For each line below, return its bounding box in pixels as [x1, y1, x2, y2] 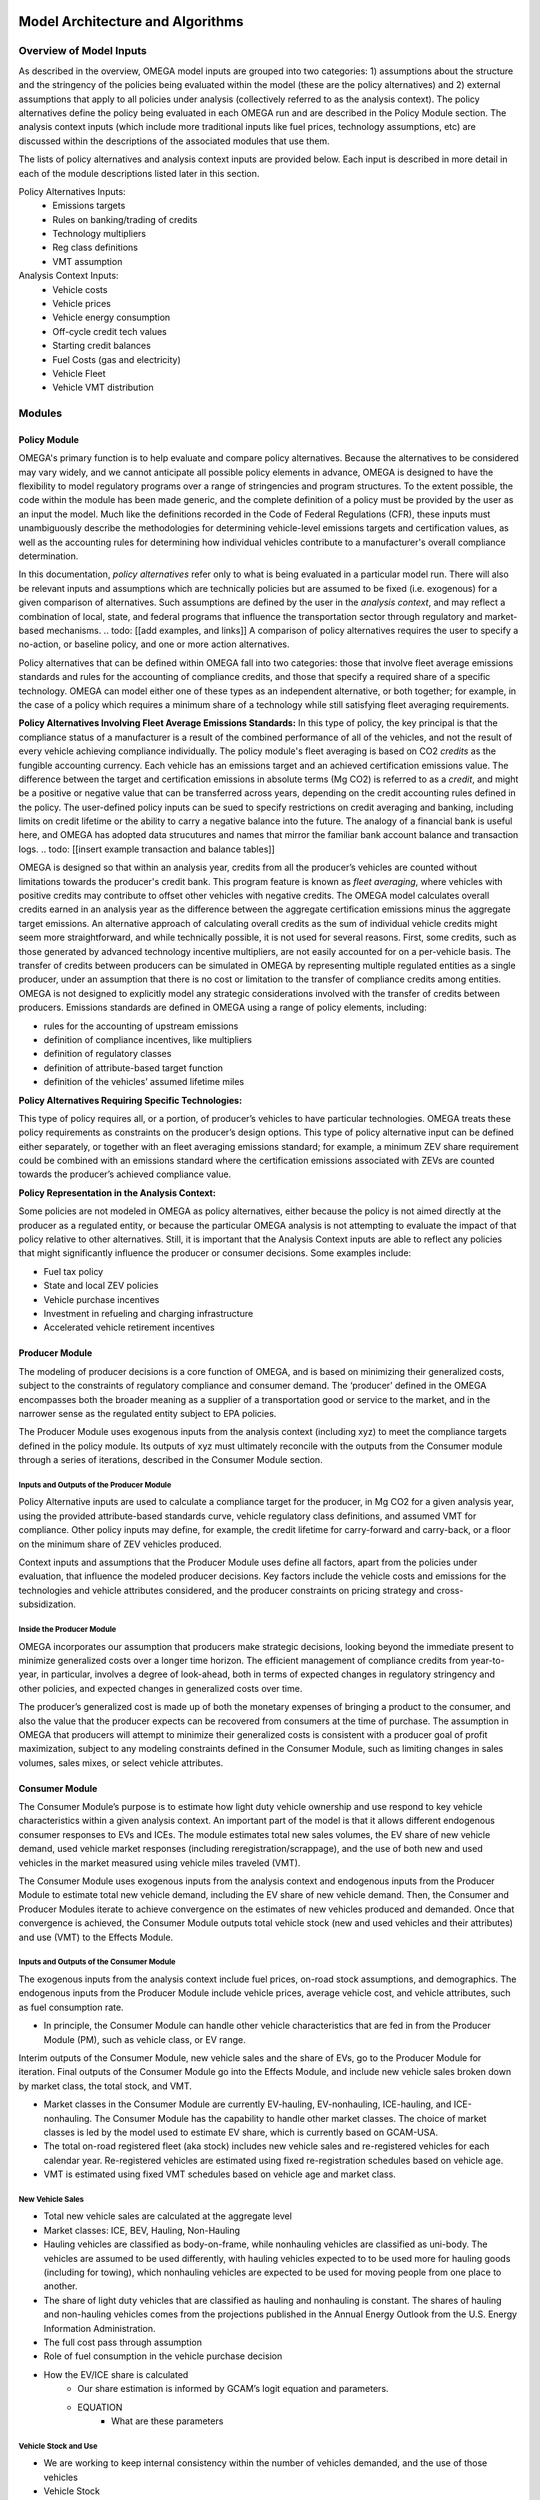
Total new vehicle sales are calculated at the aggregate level [43, 2210, 292, 2222]
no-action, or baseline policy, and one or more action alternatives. [18, 638, 290, 650]
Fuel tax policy [43, 1265, 104, 1277]
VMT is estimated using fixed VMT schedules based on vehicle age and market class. [43, 2168, 397, 2180]
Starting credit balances [52, 340, 152, 352]
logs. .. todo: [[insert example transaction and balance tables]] [18, 843, 275, 855]
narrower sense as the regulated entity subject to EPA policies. [18, 1407, 277, 1419]
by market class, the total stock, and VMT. [18, 2080, 192, 2092]
